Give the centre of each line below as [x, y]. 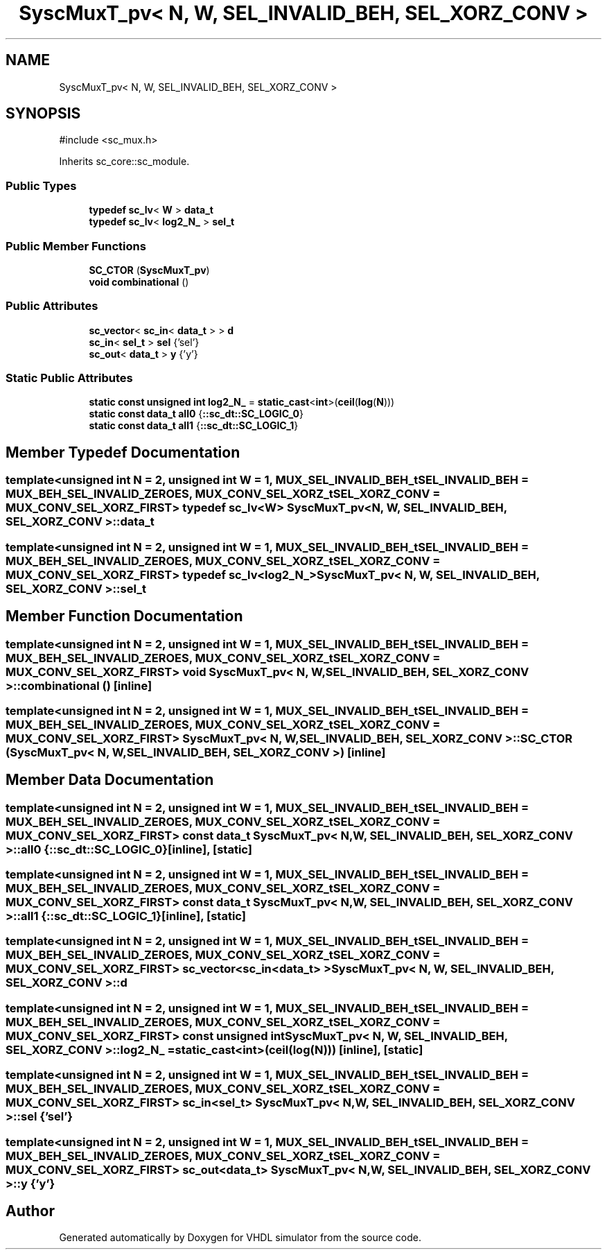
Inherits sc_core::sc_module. [124, 162]
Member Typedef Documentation [123, 452]
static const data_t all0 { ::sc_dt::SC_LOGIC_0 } [196, 414]
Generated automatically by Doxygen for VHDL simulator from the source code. [240, 1238]
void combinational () [139, 282]
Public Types [41, 185]
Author [30, 1211]
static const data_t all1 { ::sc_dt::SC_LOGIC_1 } [194, 426]
